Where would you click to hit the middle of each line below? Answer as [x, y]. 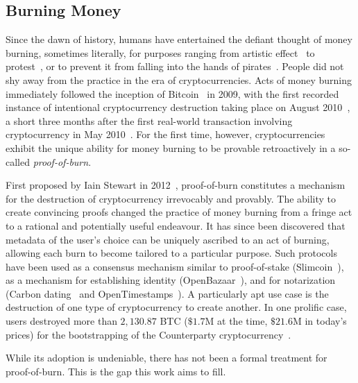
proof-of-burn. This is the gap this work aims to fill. [116, 371]
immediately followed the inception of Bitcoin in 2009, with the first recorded [172, 93]
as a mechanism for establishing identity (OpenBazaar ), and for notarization [171, 280]
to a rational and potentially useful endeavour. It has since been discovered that [176, 225]
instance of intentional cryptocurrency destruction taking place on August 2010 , [178, 107]
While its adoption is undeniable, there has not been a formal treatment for [167, 358]
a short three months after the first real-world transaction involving [149, 120]
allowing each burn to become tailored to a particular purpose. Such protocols [171, 253]
